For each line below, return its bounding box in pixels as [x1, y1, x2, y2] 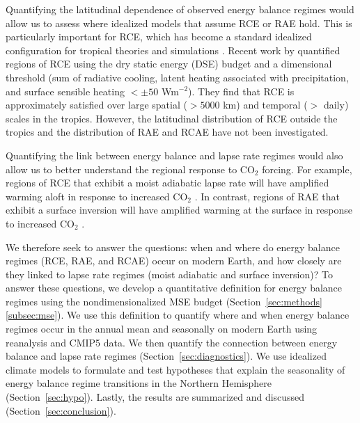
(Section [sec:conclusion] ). [6, 403, 116, 417]
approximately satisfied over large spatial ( [6, 97, 187, 112]
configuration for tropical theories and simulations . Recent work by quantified [6, 42, 341, 57]
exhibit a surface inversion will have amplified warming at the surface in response [6, 202, 352, 217]
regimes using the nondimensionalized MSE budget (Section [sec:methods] [6, 294, 322, 308]
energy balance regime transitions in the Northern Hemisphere [6, 376, 272, 390]
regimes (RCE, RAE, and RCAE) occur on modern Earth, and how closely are [6, 253, 342, 268]
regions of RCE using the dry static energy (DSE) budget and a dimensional [6, 56, 332, 71]
